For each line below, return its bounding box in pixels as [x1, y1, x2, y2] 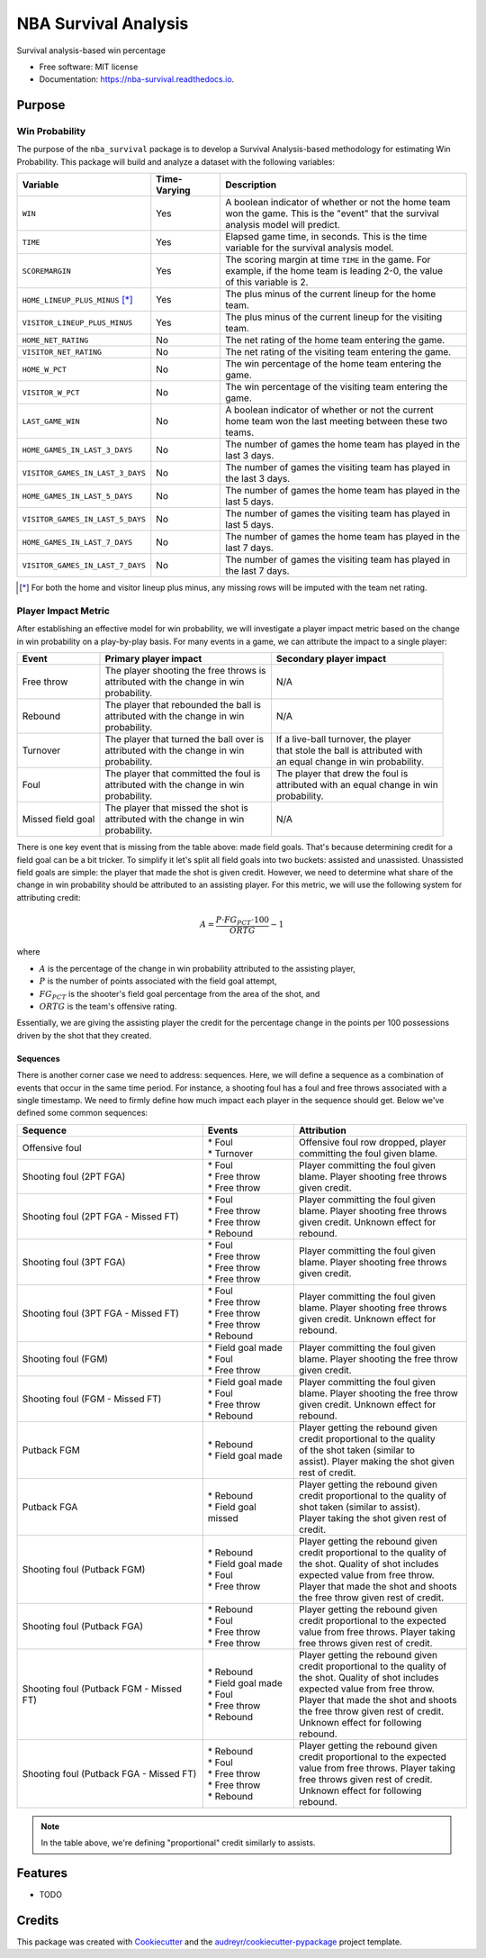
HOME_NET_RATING [22, 335, 89, 345]
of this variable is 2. [225, 276, 309, 288]
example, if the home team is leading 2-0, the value [225, 265, 443, 277]
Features [16, 1865, 67, 1881]
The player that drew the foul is [275, 767, 409, 780]
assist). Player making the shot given [298, 1455, 454, 1467]
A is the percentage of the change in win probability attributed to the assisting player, [39, 963, 355, 974]
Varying [156, 185, 191, 197]
